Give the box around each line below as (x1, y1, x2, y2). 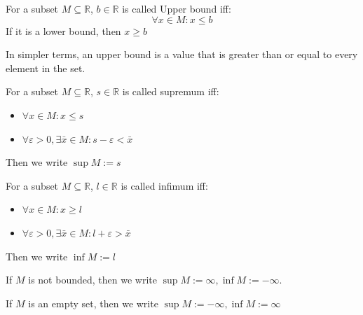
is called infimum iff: (121, 178, 208, 192)
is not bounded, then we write (28, 272, 157, 287)
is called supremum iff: (122, 84, 219, 99)
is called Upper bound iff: (122, 1, 231, 15)
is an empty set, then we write (28, 295, 158, 310)
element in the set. (6, 60, 85, 75)
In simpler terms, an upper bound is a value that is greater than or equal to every (6, 47, 358, 62)
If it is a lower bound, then (6, 23, 121, 38)
